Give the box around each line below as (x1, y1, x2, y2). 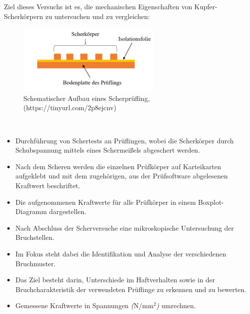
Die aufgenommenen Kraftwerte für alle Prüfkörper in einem (15, 196, 196, 207)
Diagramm (15, 206, 47, 216)
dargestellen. (49, 206, 87, 216)
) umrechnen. (156, 300, 196, 311)
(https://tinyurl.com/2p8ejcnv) (23, 102, 116, 113)
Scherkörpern (4, 11, 43, 21)
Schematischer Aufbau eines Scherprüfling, (23, 93, 150, 103)
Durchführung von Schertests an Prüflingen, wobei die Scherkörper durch (15, 135, 234, 145)
